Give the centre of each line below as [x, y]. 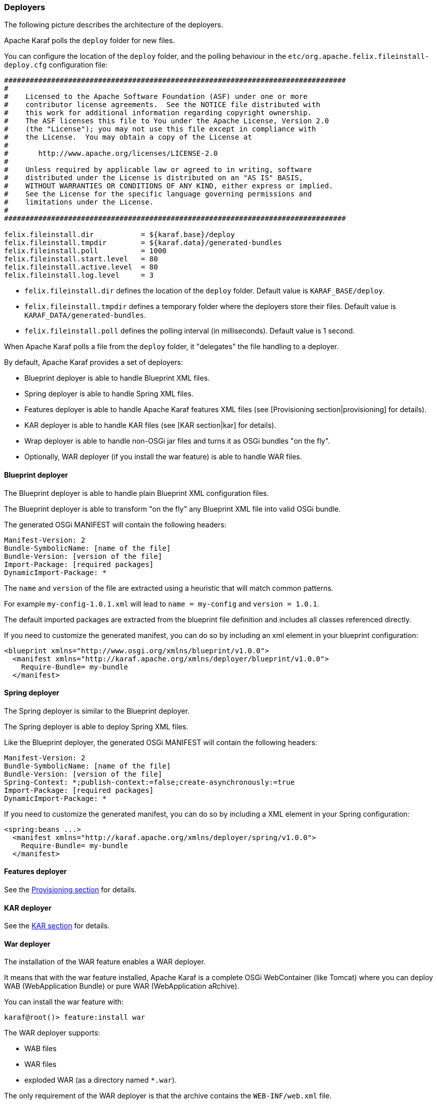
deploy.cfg [26, 65]
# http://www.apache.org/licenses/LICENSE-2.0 [111, 154]
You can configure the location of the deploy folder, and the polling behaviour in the [145, 56]
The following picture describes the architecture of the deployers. [114, 25]
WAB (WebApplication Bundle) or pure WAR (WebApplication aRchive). [122, 986]
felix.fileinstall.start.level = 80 [81, 259]
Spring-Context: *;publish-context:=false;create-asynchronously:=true [150, 782]
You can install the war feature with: [64, 1002]
